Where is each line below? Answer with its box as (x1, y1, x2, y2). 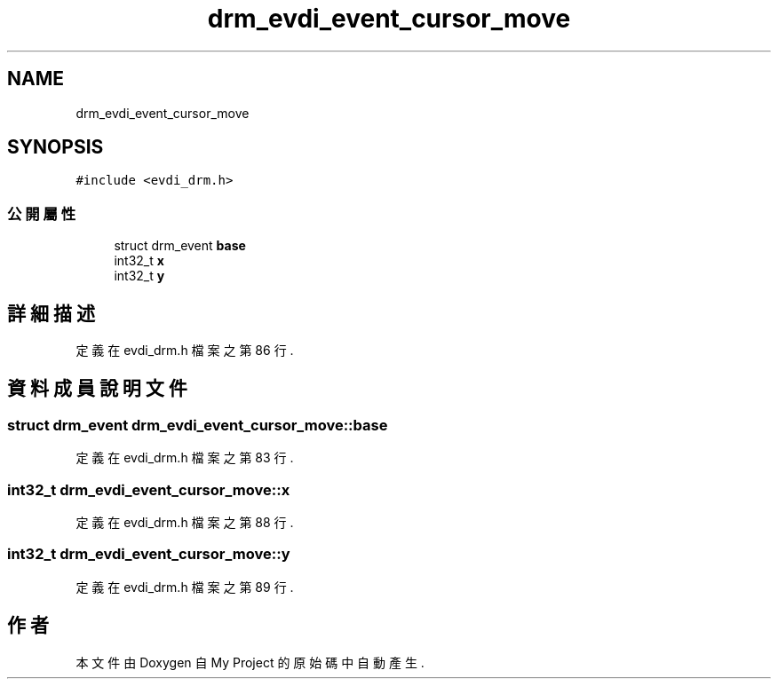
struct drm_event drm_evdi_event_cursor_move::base (7, 415, 388, 434)
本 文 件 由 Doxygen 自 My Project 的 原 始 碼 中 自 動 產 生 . (75, 654, 425, 670)
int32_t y (114, 268, 165, 284)
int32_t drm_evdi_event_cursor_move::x (7, 480, 290, 499)
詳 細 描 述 (7, 302, 95, 325)
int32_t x (114, 253, 164, 269)
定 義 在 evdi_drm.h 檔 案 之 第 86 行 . (75, 343, 294, 359)
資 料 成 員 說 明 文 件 (7, 377, 187, 400)
